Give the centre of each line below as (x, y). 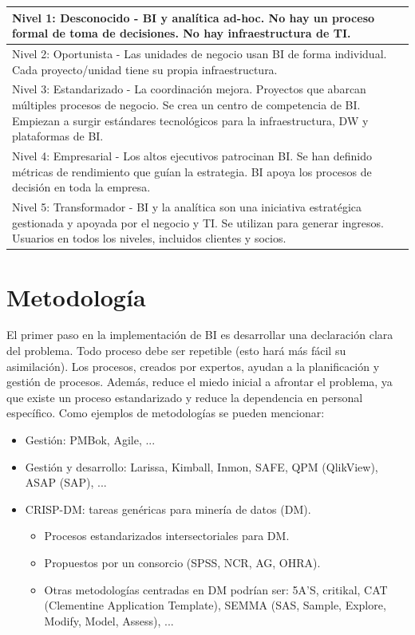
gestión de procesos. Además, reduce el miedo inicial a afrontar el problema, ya (200, 382)
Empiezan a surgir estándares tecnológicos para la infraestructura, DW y (190, 120)
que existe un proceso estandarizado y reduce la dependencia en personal (185, 397)
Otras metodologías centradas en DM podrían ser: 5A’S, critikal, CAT (216, 589)
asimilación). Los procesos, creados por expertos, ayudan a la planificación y (193, 366)
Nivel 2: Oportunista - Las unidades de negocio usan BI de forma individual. (200, 53)
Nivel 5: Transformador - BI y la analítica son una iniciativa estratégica (187, 207)
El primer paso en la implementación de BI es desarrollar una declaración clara (200, 335)
